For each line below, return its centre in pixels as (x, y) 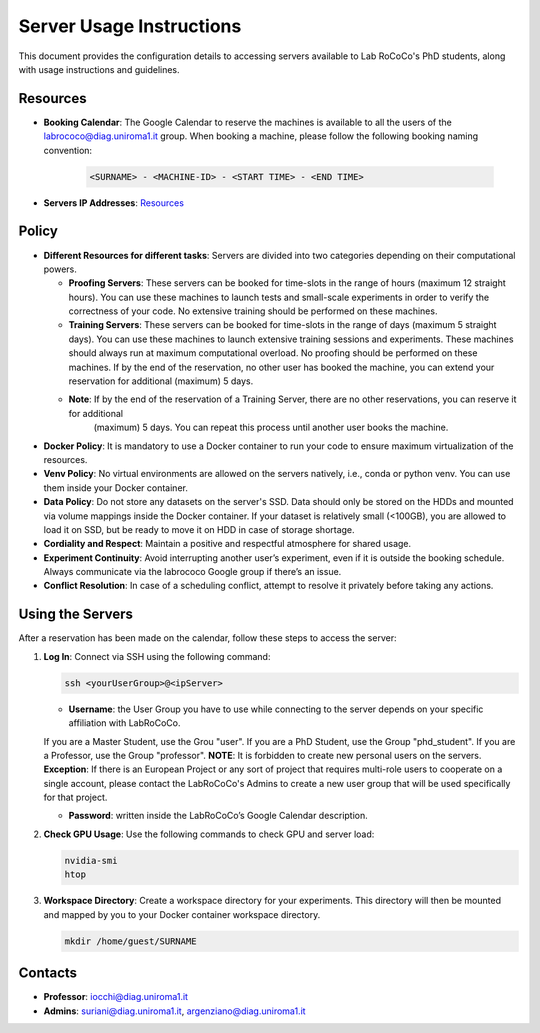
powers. (60, 269)
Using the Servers (76, 614)
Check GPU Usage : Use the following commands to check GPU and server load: (209, 834)
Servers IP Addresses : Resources (114, 202)
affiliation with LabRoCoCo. (124, 723)
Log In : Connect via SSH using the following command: (157, 656)
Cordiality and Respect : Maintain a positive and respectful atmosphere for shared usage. (227, 544)
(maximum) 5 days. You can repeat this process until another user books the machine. (271, 427)
